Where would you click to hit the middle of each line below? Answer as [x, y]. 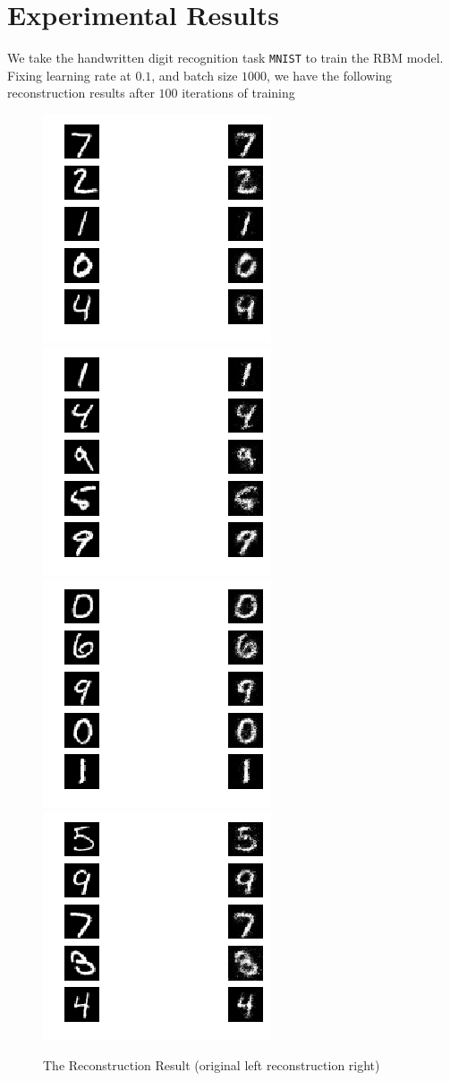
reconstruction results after [81, 93]
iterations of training [238, 93]
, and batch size [195, 75]
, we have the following [330, 75]
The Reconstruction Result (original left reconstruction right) [212, 1065]
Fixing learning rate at [69, 75]
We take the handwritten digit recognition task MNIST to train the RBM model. [225, 58]
